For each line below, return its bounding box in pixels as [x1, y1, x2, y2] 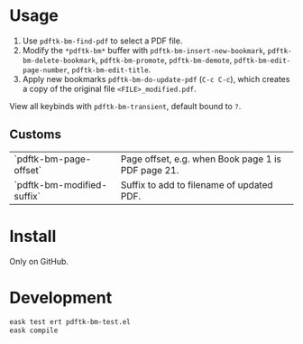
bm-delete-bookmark [22, 56, 96, 65]
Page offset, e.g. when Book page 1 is [120, 153, 281, 165]
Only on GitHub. [9, 256, 69, 266]
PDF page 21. [120, 163, 179, 176]
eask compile [9, 326, 59, 335]
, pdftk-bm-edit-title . [67, 64, 151, 75]
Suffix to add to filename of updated [120, 178, 273, 191]
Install [9, 226, 57, 246]
